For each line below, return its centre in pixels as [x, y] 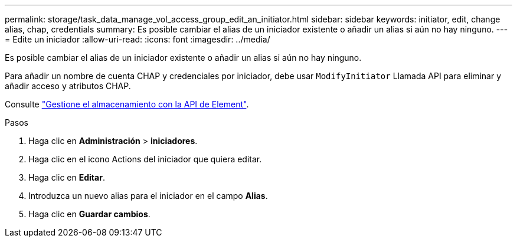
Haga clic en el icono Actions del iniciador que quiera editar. [145, 159]
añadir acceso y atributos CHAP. [68, 86]
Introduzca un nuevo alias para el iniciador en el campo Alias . [148, 196]
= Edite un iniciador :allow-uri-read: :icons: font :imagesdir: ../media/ [138, 39]
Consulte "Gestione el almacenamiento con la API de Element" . [127, 104]
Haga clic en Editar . [67, 177]
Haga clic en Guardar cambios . [89, 214]
